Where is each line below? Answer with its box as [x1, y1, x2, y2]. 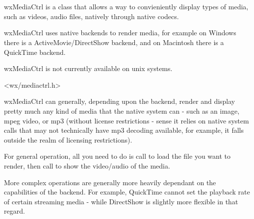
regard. [4, 206, 25, 216]
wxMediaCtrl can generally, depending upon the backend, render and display [4, 96, 235, 106]
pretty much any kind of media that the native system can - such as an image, [4, 105, 240, 116]
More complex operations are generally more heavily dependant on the [4, 177, 216, 187]
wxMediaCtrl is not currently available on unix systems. [4, 63, 173, 73]
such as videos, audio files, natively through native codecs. [4, 11, 179, 21]
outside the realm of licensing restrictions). [4, 134, 132, 145]
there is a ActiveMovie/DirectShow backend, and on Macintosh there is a [4, 37, 224, 47]
